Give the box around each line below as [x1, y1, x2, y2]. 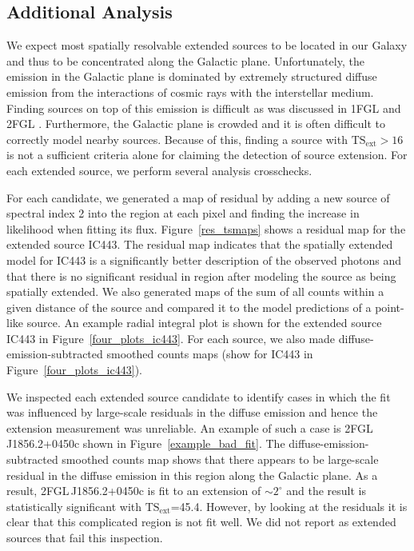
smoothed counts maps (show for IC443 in [106, 345, 313, 362]
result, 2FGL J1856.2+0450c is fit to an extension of [6, 482, 261, 499]
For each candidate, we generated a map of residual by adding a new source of [6, 189, 390, 206]
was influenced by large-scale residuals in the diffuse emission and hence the [6, 404, 378, 421]
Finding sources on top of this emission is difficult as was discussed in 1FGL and [6, 99, 401, 116]
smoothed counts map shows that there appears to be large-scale [62, 451, 379, 468]
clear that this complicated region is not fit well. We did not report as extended [6, 513, 396, 530]
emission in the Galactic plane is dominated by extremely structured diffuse [6, 68, 377, 85]
